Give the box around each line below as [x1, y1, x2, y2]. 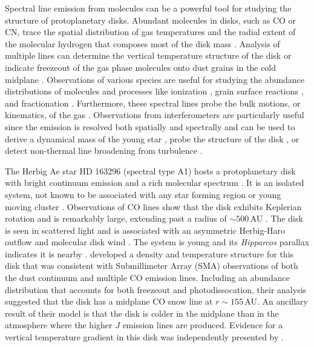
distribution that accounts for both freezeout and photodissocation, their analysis [5, 283, 307, 296]
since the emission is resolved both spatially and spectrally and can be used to [5, 120, 295, 133]
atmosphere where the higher [5, 319, 113, 331]
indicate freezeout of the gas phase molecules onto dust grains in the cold [5, 61, 276, 73]
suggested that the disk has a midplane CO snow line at [5, 295, 213, 308]
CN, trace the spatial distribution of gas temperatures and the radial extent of [5, 25, 296, 38]
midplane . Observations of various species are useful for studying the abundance [5, 73, 305, 85]
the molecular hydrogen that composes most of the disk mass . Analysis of [5, 37, 280, 50]
